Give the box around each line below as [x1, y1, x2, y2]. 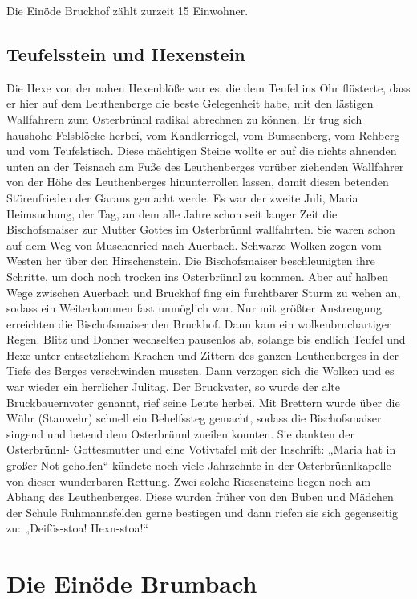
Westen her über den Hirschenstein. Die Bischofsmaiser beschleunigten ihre [6, 252, 375, 269]
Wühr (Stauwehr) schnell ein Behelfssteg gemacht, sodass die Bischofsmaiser [6, 410, 382, 426]
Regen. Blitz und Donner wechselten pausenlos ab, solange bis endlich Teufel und [6, 331, 406, 348]
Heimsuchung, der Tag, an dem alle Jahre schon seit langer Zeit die [6, 205, 338, 222]
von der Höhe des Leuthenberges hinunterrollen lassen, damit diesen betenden [6, 173, 389, 190]
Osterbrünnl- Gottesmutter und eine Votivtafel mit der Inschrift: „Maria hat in [6, 441, 396, 458]
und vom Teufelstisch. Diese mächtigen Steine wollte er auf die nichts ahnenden [6, 142, 397, 159]
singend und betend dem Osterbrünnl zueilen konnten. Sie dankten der [6, 425, 354, 442]
